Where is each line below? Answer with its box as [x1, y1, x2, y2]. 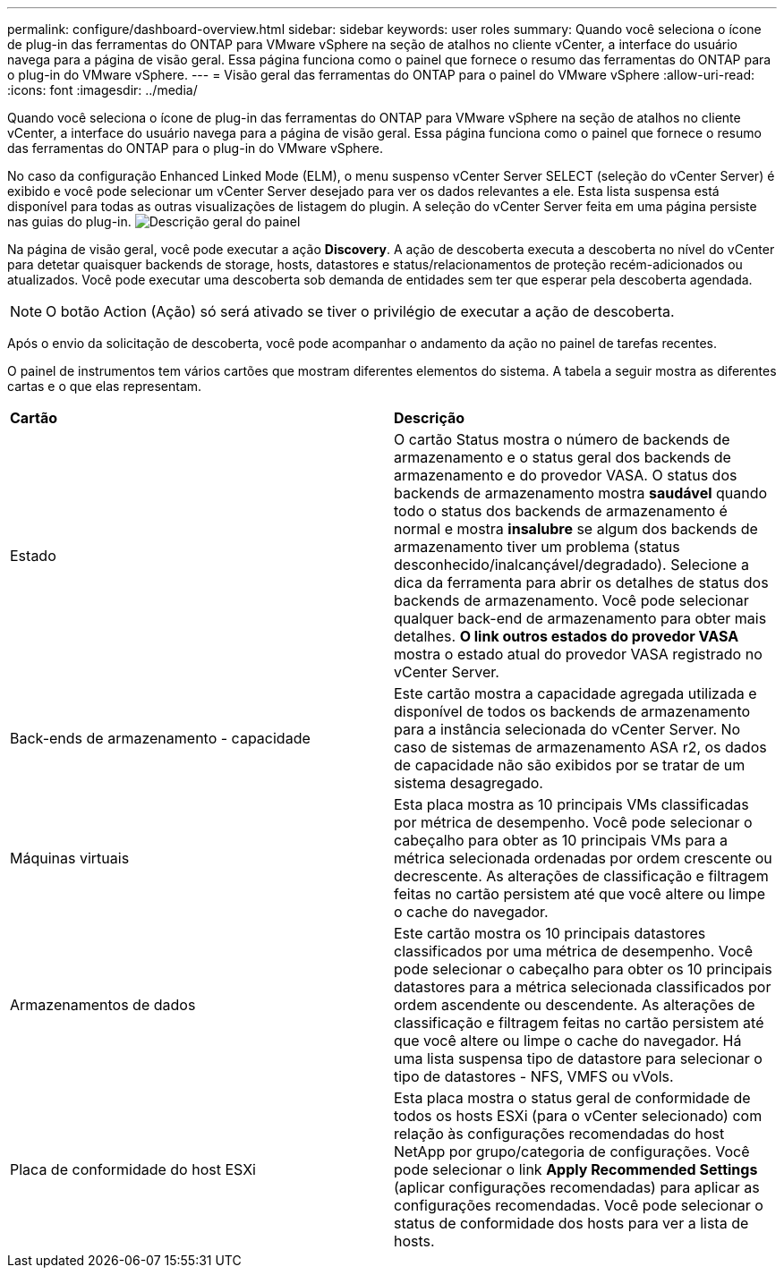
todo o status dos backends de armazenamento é [394, 502, 728, 520]
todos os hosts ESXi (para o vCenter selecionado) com [394, 1107, 763, 1125]
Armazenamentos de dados [10, 996, 196, 1014]
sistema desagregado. [394, 774, 543, 792]
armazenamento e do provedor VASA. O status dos [394, 466, 737, 484]
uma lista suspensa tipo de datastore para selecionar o [394, 1050, 763, 1067]
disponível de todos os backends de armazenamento [394, 702, 751, 720]
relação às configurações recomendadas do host [394, 1125, 725, 1143]
